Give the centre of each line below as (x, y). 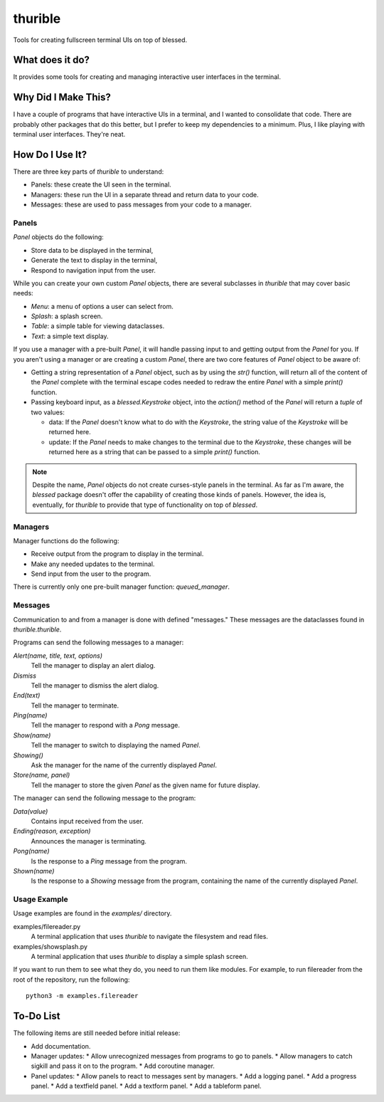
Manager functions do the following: (66, 540)
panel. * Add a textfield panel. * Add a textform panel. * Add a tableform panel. (146, 1086)
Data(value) (31, 811)
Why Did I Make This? (62, 97)
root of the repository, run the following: (71, 980)
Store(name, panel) (42, 775)
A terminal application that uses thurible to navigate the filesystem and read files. (149, 937)
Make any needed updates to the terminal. (93, 564)
